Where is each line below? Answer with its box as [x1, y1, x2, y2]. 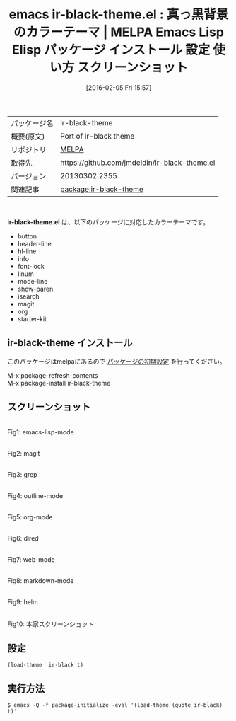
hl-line [17, 247, 37, 255]
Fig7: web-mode [7, 555, 55, 563]
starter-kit [17, 314, 47, 323]
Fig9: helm [7, 597, 38, 606]
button [17, 231, 37, 241]
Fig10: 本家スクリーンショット [7, 620, 95, 628]
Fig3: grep [7, 470, 37, 478]
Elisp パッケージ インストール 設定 [11, 42, 211, 58]
